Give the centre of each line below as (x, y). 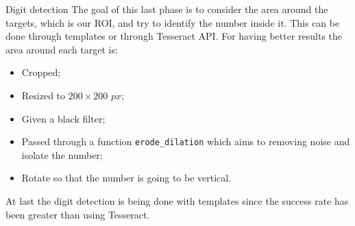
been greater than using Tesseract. (78, 214)
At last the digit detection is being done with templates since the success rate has (177, 201)
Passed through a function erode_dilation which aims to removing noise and (186, 141)
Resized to (44, 95)
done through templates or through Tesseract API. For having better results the (174, 36)
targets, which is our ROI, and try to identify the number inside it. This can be (173, 22)
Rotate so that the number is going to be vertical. (126, 178)
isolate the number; (62, 154)
